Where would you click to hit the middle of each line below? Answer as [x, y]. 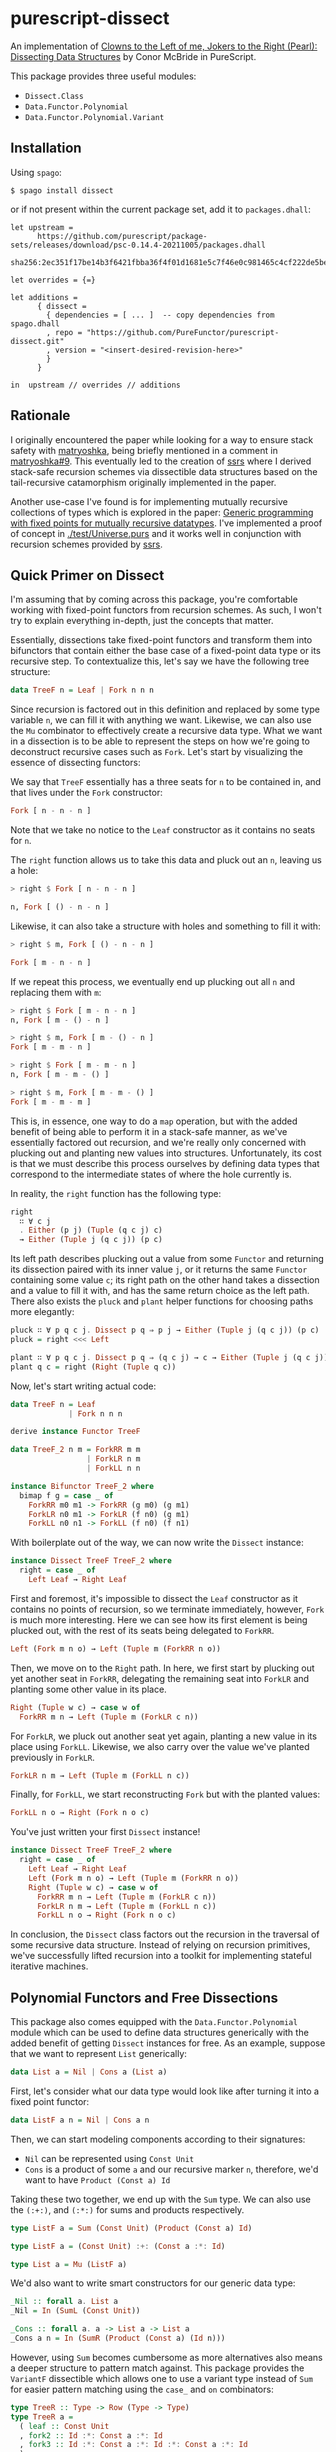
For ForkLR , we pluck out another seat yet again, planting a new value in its [164, 1736]
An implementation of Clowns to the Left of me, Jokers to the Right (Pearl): [164, 46]
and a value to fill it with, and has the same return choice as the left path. [160, 1291]
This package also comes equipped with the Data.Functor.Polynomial [154, 2022]
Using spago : [36, 172]
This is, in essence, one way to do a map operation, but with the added [154, 1121]
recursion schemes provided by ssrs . [86, 544]
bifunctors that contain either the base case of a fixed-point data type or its [166, 651]
